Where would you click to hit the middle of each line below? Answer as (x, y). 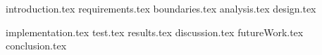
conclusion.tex (36, 46)
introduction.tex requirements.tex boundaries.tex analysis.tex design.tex (161, 8)
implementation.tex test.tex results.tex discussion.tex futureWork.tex (155, 32)
